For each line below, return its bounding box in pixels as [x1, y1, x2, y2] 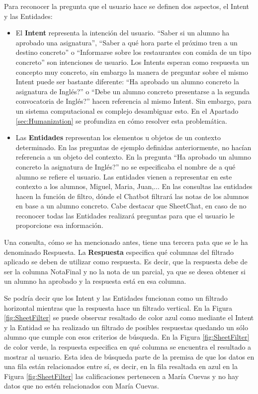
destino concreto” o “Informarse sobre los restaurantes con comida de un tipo [15, 47, 252, 57]
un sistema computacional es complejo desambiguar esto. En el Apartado [15, 105, 239, 116]
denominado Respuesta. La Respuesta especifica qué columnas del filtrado [4, 246, 234, 257]
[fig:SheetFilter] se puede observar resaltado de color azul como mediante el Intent [4, 312, 254, 323]
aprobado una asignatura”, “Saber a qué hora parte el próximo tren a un [15, 37, 238, 47]
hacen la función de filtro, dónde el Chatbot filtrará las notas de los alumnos [15, 191, 249, 201]
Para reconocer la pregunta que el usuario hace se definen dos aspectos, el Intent [4, 1, 250, 11]
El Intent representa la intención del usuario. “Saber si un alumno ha [15, 27, 230, 38]
